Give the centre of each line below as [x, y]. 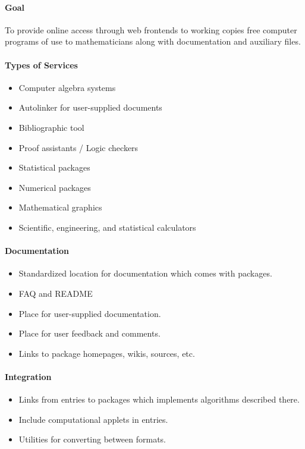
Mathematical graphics [60, 207]
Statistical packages [54, 167]
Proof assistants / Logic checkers [78, 147]
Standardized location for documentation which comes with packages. [145, 273]
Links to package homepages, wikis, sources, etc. [107, 353]
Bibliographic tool [51, 127]
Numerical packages [55, 187]
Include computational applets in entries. [93, 419]
